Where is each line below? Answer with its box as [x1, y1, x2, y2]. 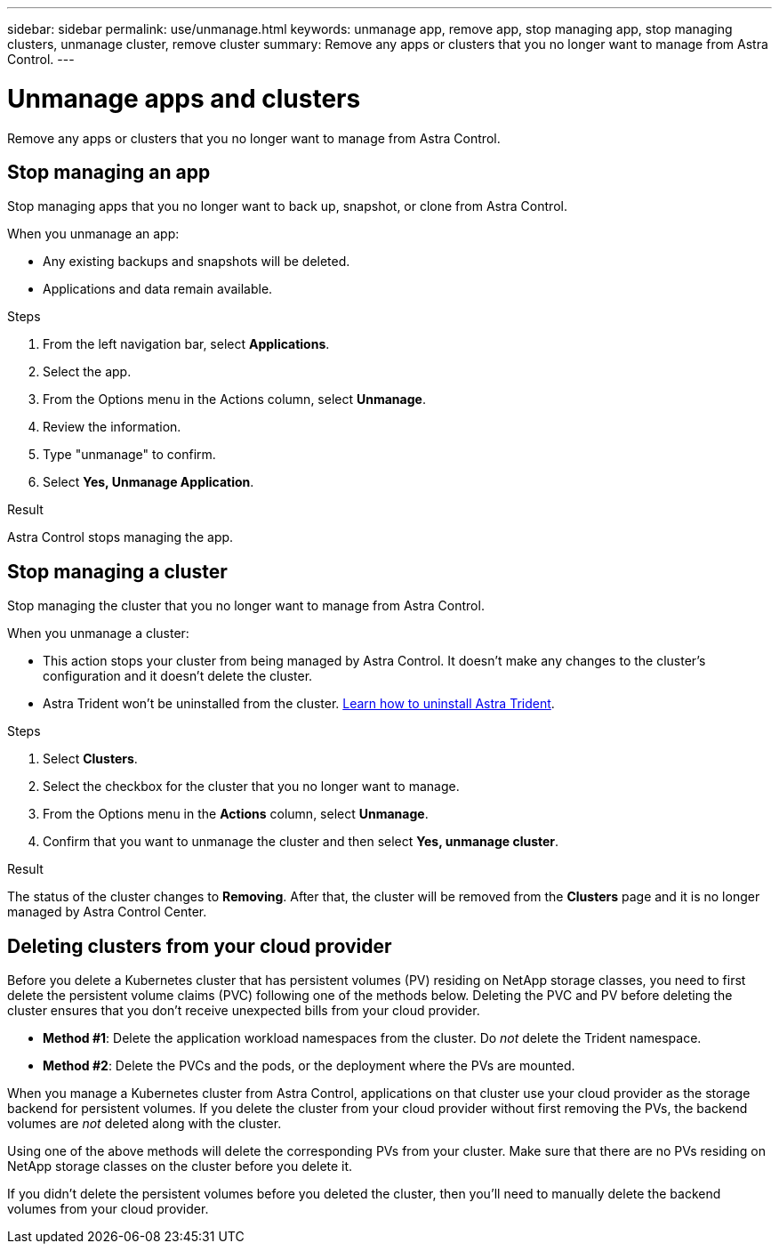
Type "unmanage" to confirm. [43, 447, 216, 463]
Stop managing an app [7, 160, 211, 183]
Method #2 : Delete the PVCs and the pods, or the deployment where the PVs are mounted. [43, 1058, 575, 1074]
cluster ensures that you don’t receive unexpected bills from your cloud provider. [7, 1003, 480, 1019]
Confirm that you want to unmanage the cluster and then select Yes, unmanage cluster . [43, 834, 559, 850]
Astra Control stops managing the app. [7, 529, 234, 545]
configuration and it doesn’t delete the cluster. [43, 668, 313, 684]
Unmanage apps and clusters [7, 83, 361, 114]
